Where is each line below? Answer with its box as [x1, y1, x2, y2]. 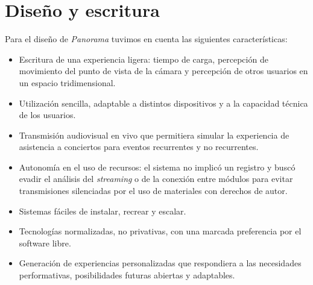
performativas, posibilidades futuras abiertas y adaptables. [19, 269, 235, 281]
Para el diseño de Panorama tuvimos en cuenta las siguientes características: [5, 33, 288, 45]
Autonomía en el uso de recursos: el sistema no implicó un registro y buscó [19, 160, 296, 173]
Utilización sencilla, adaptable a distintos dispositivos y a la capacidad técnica [19, 96, 308, 109]
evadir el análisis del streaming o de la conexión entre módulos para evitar [19, 172, 293, 185]
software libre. [19, 236, 71, 249]
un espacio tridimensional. [19, 76, 116, 89]
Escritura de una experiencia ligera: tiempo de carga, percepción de [19, 52, 268, 65]
